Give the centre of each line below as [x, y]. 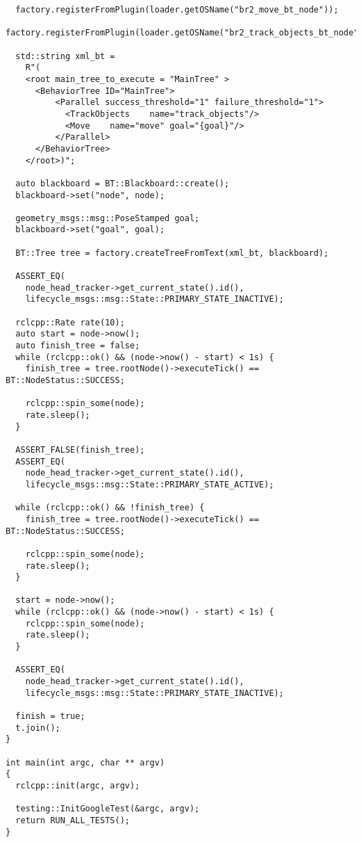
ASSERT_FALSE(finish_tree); [80, 450]
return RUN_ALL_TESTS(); [73, 820]
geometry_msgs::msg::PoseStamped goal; [108, 218]
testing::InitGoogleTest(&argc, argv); [108, 809]
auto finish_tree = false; [78, 346]
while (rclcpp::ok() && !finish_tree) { [110, 508]
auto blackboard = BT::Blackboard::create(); [123, 183]
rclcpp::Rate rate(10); [70, 322]
